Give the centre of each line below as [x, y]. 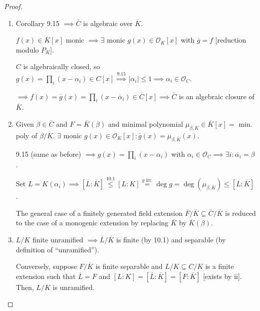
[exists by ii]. [222, 276]
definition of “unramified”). [57, 249]
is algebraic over [108, 23]
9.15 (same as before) [48, 153]
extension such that [46, 276]
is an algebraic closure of [217, 96]
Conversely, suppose [46, 266]
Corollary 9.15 [38, 23]
